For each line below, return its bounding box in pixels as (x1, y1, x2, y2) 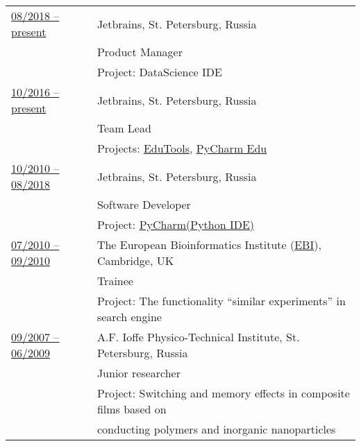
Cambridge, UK (96, 252, 174, 268)
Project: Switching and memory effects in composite (96, 385, 350, 401)
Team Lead (96, 120, 151, 136)
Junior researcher (96, 365, 180, 381)
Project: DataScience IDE (96, 64, 222, 80)
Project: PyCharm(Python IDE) (96, 216, 255, 232)
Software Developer (96, 196, 191, 212)
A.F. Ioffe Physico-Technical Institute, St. (96, 329, 300, 345)
